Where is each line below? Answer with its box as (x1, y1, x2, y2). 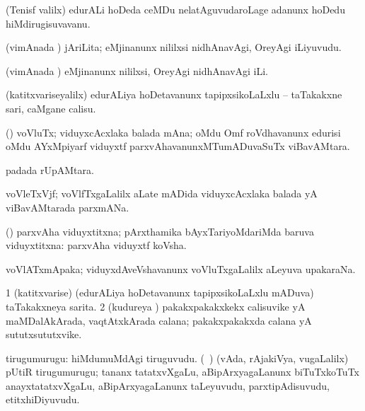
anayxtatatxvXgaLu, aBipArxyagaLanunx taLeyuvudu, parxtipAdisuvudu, (6, 378, 330, 393)
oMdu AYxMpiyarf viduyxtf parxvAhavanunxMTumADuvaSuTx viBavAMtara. (6, 139, 350, 154)
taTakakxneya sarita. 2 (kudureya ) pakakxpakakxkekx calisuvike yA (6, 299, 306, 313)
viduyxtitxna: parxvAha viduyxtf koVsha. (6, 238, 187, 253)
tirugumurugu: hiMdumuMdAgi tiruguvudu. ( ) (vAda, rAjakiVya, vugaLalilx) (6, 350, 349, 365)
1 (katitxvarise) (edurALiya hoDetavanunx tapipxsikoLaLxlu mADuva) (6, 285, 314, 300)
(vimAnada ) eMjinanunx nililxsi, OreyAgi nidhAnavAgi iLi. (6, 63, 269, 78)
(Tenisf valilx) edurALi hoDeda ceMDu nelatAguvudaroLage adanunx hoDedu (6, 2, 345, 16)
